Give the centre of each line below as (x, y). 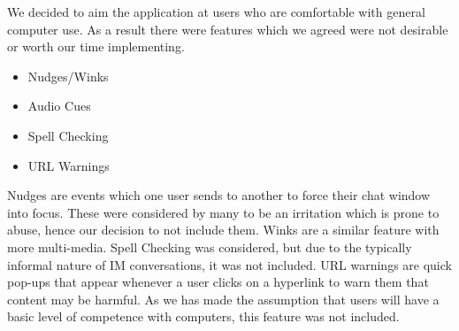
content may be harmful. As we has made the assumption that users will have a (223, 299)
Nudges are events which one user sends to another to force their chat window (219, 195)
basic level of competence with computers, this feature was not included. (203, 316)
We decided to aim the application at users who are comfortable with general (216, 12)
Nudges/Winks (68, 76)
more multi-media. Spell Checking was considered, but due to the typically (210, 246)
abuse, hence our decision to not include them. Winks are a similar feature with (223, 230)
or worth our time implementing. (96, 46)
